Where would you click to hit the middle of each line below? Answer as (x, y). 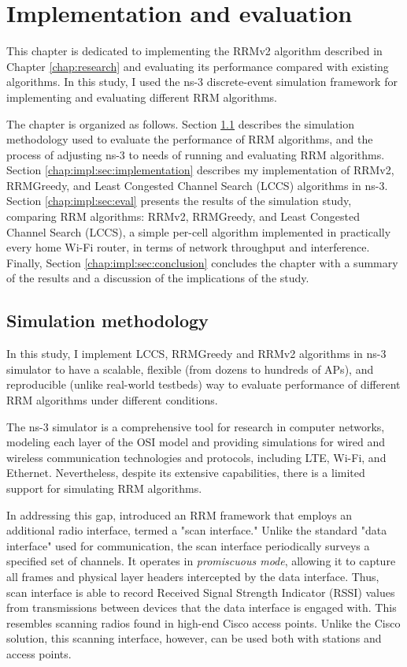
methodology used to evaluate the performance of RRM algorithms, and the (190, 139)
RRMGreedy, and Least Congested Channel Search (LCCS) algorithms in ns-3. (197, 185)
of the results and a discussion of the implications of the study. (158, 278)
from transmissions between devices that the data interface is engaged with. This (202, 607)
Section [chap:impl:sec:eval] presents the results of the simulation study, (179, 201)
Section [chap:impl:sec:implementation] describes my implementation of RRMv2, (200, 170)
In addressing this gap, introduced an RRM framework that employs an (179, 514)
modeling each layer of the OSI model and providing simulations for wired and (196, 442)
